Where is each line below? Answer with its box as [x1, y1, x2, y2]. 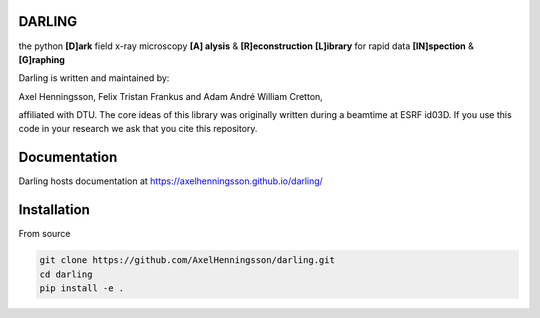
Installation [18, 201, 90, 219]
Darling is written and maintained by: [18, 72, 170, 84]
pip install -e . [39, 283, 125, 294]
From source [18, 228, 71, 240]
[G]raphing [18, 53, 65, 65]
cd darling [39, 268, 93, 280]
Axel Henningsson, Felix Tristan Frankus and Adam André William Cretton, [18, 90, 324, 102]
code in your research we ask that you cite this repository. [18, 123, 258, 135]
